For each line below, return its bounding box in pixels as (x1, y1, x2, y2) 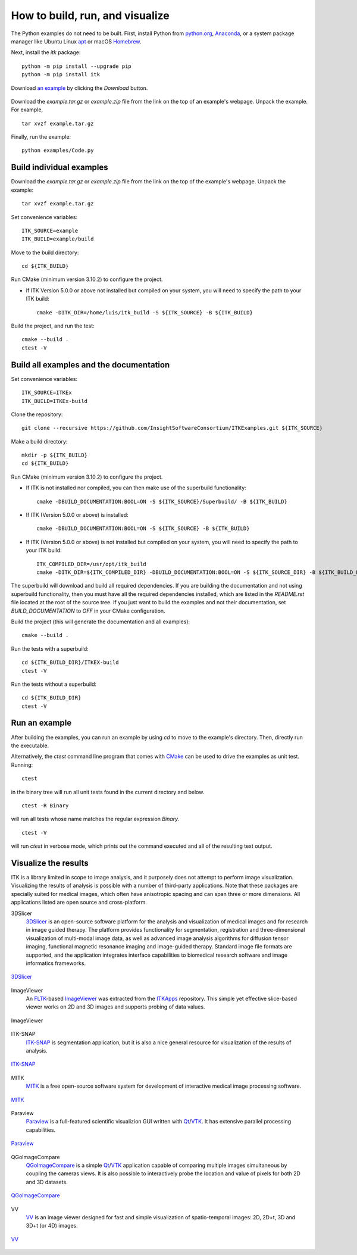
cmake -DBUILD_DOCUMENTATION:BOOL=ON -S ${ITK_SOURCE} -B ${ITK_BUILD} (36, 525, 250, 532)
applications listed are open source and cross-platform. (11, 899, 147, 906)
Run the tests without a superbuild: (11, 680, 97, 688)
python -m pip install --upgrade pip (21, 63, 132, 70)
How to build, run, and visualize (11, 9, 170, 22)
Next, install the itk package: (11, 49, 81, 56)
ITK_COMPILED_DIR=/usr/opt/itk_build (36, 560, 147, 567)
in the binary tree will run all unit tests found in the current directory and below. (11, 788, 205, 795)
